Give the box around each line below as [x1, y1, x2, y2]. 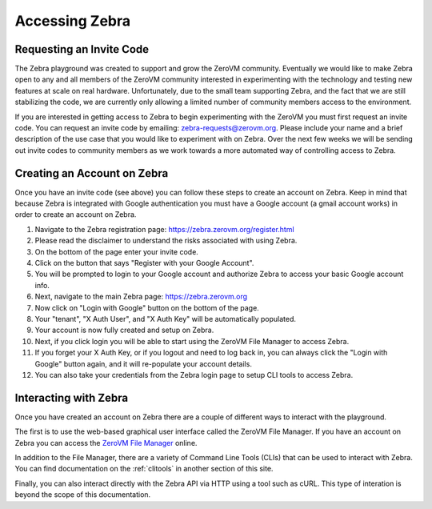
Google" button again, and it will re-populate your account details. [34, 359, 252, 368]
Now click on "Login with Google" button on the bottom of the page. [34, 303, 259, 312]
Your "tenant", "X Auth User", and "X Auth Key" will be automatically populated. [34, 315, 296, 323]
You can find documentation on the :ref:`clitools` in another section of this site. [14, 464, 274, 474]
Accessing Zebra [14, 12, 131, 30]
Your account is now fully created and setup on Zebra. [34, 325, 214, 335]
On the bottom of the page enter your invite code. [34, 246, 199, 256]
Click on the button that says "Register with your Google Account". [34, 259, 254, 268]
